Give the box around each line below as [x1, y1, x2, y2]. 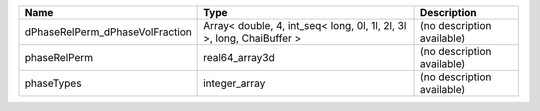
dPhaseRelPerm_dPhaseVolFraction [24, 25, 192, 39]
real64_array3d [203, 51, 275, 64]
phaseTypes [24, 76, 82, 90]
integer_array [203, 76, 266, 90]
